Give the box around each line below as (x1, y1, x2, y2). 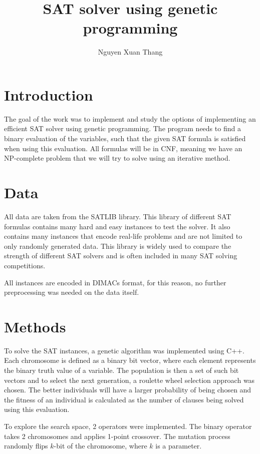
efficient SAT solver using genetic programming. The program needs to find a (4, 123, 241, 134)
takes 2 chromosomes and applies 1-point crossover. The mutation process (4, 430, 230, 441)
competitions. (4, 260, 46, 270)
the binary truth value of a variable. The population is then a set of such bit (4, 365, 239, 375)
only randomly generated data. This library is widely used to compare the (4, 240, 231, 251)
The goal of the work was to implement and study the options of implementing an (4, 113, 256, 124)
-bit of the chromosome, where (54, 440, 147, 451)
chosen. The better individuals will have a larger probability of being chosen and (4, 384, 251, 395)
